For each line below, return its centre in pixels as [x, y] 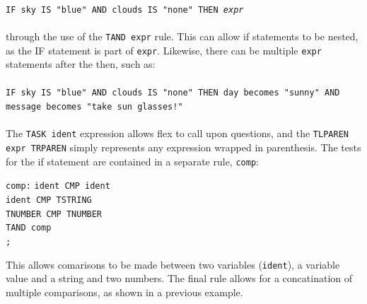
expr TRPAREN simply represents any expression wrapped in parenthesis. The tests [183, 147]
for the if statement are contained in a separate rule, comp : [132, 161]
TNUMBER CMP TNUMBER [54, 214]
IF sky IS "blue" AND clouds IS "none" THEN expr [125, 10]
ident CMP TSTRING [49, 200]
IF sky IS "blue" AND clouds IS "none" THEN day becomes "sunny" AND [173, 93]
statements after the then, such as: [81, 64]
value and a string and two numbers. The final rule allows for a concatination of [179, 278]
